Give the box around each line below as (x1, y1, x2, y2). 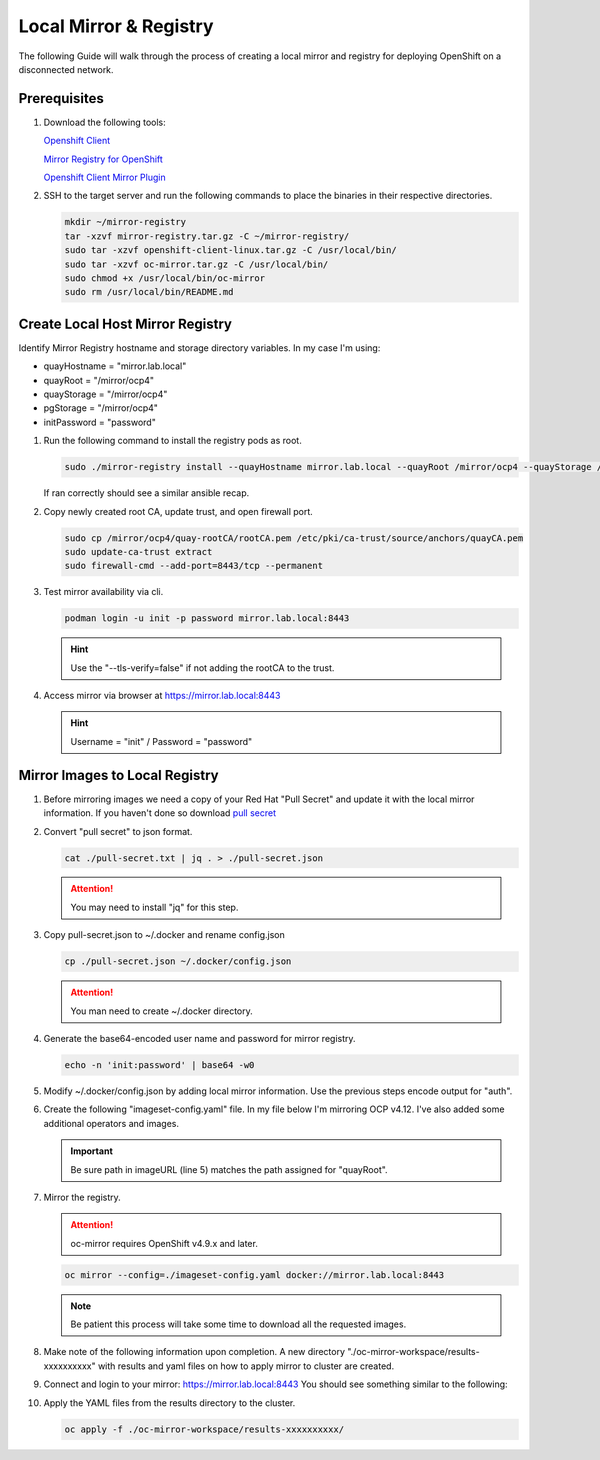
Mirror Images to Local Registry (18, 766, 219, 784)
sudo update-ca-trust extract (64, 546, 213, 557)
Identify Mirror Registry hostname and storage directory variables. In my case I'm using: (18, 341, 381, 354)
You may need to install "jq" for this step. (70, 901, 239, 913)
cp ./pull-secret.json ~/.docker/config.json (64, 956, 292, 967)
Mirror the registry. (43, 1191, 122, 1203)
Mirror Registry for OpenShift (43, 153, 164, 165)
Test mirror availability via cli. (43, 586, 164, 598)
